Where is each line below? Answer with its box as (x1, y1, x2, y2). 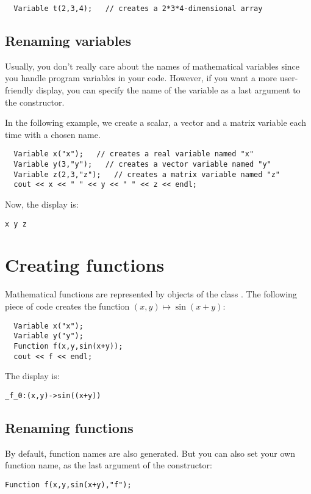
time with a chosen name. (5, 128, 101, 140)
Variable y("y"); (13, 332, 84, 341)
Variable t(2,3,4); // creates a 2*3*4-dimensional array (13, 4, 263, 13)
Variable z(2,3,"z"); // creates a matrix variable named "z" (13, 170, 281, 179)
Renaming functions (5, 418, 134, 437)
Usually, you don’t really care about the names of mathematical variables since (5, 59, 300, 72)
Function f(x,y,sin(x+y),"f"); (5, 480, 132, 489)
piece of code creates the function (5, 300, 130, 313)
